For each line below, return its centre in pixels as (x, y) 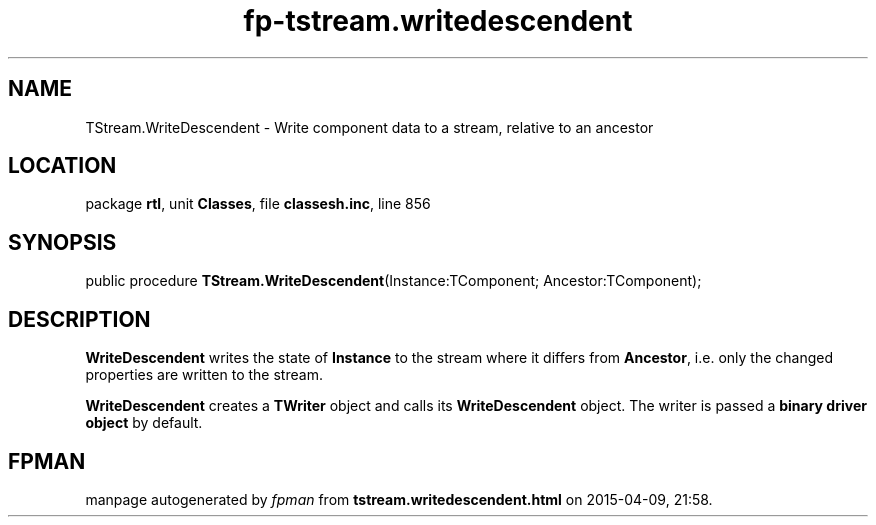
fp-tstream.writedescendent (438, 21)
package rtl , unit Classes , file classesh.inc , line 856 (258, 204)
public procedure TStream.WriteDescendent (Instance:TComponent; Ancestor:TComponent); (393, 281)
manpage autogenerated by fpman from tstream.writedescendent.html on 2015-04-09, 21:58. (399, 499)
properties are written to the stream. (204, 375)
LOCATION (62, 166)
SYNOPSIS (62, 242)
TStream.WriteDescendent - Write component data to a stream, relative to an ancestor (369, 127)
